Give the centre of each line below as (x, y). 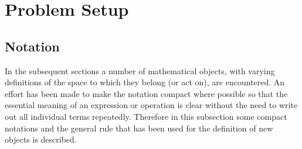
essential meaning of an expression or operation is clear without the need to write (151, 105)
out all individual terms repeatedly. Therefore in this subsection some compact (146, 116)
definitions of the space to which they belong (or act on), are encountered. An (145, 82)
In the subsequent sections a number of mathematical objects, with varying (140, 70)
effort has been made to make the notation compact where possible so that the (146, 93)
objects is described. (41, 139)
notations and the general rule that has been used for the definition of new (139, 128)
